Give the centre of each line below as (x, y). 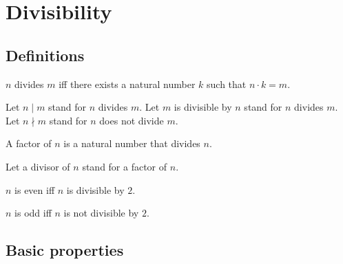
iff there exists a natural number (127, 84)
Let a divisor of (38, 166)
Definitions (45, 55)
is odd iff (33, 213)
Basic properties (65, 250)
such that (227, 84)
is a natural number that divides (132, 143)
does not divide (132, 120)
